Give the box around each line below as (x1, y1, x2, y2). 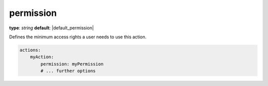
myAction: (30, 54, 54, 60)
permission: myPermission (40, 61, 104, 67)
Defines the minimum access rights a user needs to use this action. (9, 34, 146, 40)
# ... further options (40, 68, 96, 74)
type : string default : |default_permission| (9, 25, 94, 31)
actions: (19, 47, 41, 53)
